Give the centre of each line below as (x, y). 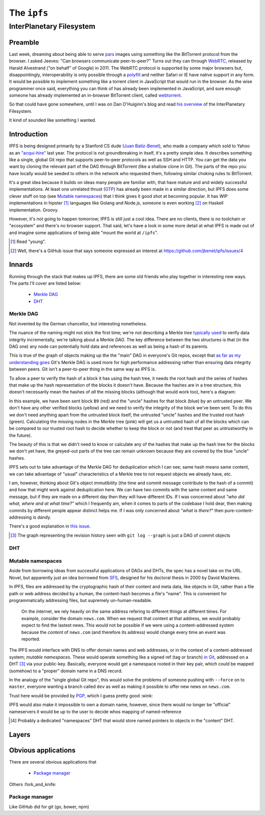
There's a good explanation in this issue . (50, 526)
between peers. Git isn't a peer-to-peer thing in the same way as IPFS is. (83, 369)
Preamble (24, 42)
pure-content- (239, 510)
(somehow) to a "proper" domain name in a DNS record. (66, 671)
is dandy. (42, 517)
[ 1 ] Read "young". (28, 242)
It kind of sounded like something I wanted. (53, 120)
